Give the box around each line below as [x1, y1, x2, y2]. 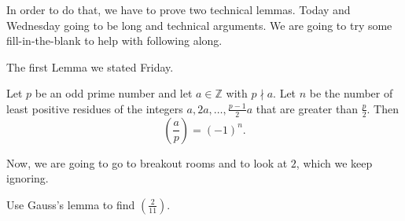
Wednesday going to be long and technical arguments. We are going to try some [6, 17, 392, 33]
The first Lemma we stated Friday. [6, 58, 174, 75]
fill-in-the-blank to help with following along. [6, 32, 223, 49]
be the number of [309, 85, 393, 101]
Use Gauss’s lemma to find [6, 196, 135, 212]
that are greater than [256, 100, 358, 116]
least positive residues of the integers [6, 100, 183, 116]
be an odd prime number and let [35, 85, 193, 101]
